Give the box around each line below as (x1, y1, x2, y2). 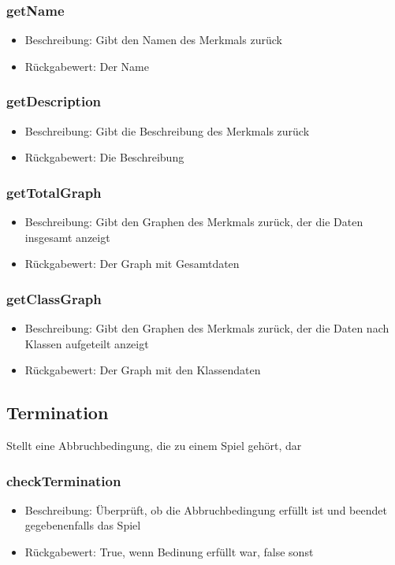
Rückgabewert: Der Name (24, 58, 149, 74)
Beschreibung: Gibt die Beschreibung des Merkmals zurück (24, 122, 310, 139)
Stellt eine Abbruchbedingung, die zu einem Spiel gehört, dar (6, 437, 302, 454)
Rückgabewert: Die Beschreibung (24, 149, 184, 165)
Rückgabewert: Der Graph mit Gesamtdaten (24, 255, 240, 272)
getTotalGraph (6, 182, 102, 202)
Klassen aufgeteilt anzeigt (24, 335, 149, 351)
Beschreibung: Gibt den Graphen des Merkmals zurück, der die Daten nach (24, 320, 389, 336)
